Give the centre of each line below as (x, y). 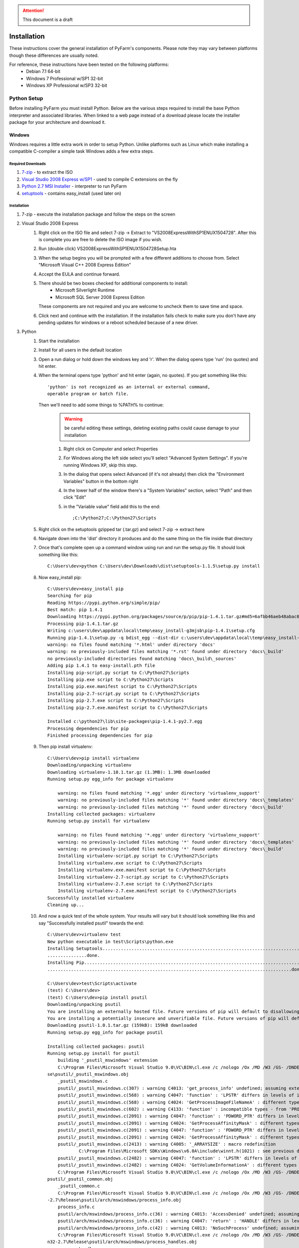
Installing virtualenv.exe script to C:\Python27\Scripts (130, 863)
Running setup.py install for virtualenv (99, 821)
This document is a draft (48, 19)
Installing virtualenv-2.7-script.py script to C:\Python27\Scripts (143, 877)
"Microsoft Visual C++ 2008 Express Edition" (85, 265)
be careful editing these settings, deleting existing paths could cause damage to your (152, 428)
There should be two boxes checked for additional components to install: (113, 283)
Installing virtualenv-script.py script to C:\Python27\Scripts (138, 856)
